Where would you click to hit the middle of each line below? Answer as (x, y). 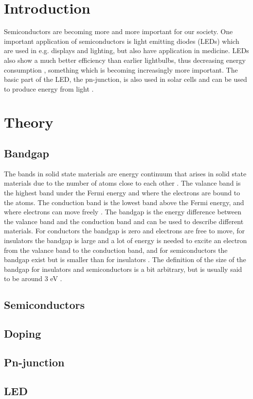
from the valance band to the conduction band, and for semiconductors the (116, 250)
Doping (23, 333)
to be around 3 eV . (33, 278)
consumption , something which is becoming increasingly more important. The (121, 69)
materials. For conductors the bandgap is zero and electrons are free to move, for (125, 231)
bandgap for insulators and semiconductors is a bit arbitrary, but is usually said (123, 269)
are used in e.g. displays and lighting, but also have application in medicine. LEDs (126, 50)
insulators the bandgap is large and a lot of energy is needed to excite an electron (126, 240)
